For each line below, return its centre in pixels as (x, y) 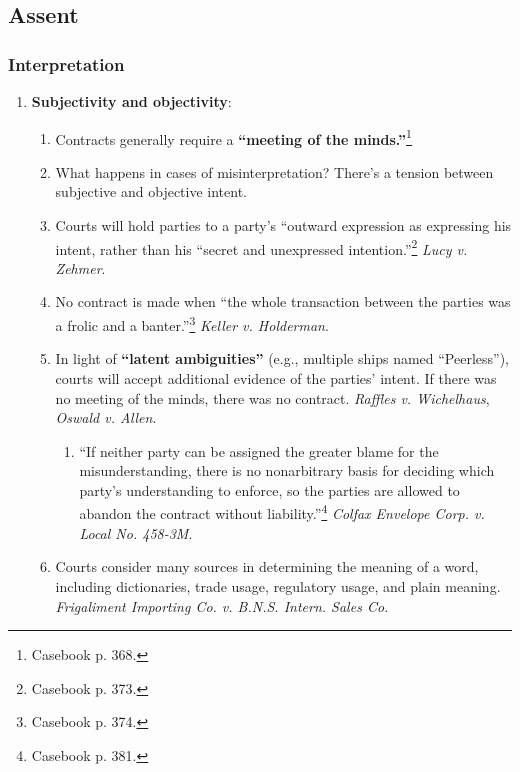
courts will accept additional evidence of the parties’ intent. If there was (276, 377)
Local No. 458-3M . (136, 532)
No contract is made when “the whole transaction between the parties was (283, 301)
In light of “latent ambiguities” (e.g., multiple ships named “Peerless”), (282, 358)
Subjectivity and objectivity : (131, 101)
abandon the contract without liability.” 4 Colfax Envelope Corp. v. (282, 512)
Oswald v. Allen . (106, 417)
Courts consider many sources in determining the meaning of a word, (267, 566)
